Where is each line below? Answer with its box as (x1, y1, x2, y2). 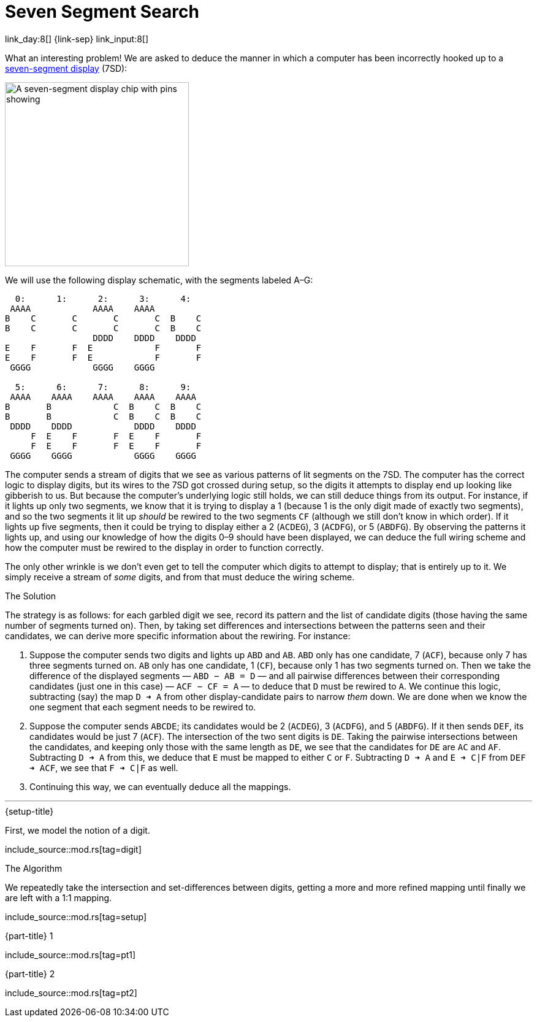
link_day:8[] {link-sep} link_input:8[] (5, 33, 149, 44)
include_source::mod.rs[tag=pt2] (5, 987, 137, 998)
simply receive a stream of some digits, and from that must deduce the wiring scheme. (5, 571, 355, 582)
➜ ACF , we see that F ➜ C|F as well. (29, 762, 178, 773)
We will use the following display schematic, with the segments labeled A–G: (5, 274, 313, 285)
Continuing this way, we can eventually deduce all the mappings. (29, 781, 291, 792)
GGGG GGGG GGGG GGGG (10, 450, 196, 461)
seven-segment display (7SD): (5, 63, 128, 74)
